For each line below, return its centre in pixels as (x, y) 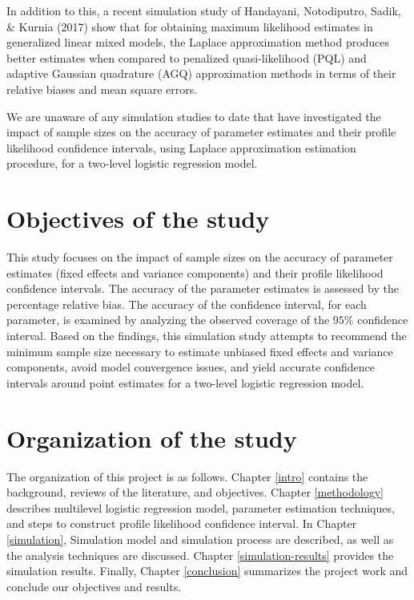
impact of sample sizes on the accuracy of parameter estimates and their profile (201, 132)
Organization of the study (152, 438)
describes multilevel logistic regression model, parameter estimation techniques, (201, 507)
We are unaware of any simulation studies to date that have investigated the (194, 116)
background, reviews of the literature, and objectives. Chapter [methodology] (195, 492)
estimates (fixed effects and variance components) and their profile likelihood (195, 272)
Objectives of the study (138, 219)
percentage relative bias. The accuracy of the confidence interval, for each (187, 304)
